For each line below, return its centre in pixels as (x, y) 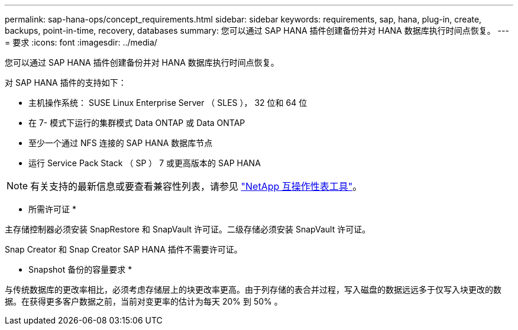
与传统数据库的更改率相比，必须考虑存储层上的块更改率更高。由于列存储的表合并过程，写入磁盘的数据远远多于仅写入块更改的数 (253, 289)
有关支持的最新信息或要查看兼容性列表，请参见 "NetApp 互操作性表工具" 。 (196, 186)
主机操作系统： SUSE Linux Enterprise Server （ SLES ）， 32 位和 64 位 (168, 103)
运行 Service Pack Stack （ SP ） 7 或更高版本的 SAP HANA (145, 163)
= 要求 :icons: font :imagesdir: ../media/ (81, 42)
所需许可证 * (52, 209)
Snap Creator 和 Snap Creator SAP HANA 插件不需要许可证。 (124, 249)
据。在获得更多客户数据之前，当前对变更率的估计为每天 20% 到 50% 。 (144, 301)
